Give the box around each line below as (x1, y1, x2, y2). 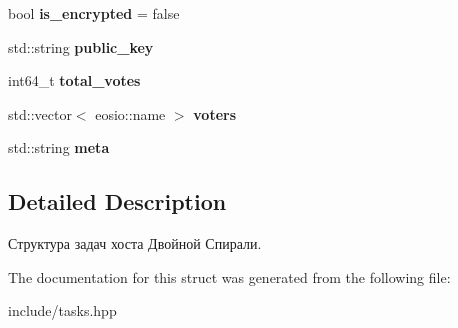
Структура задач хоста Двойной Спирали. (8, 233, 262, 254)
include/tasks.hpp (8, 300, 117, 321)
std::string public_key (8, 36, 154, 57)
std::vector (8, 103, 72, 124)
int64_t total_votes (8, 70, 141, 91)
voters (193, 103, 237, 124)
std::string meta (8, 137, 110, 158)
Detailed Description (8, 186, 227, 217)
